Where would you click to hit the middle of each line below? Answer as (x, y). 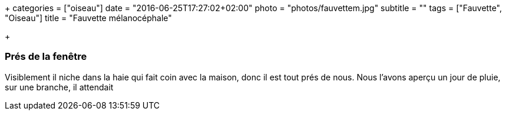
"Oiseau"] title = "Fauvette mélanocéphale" (88, 18)
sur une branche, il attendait (59, 87)
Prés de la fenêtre (46, 57)
